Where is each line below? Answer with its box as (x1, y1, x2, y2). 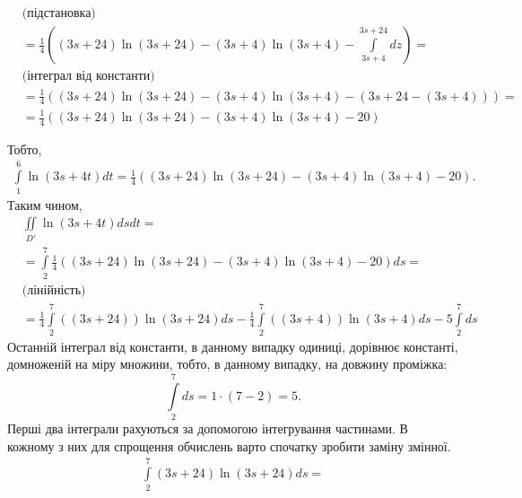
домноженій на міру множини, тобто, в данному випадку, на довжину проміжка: (7, 354, 448, 373)
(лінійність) (22, 284, 86, 297)
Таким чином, (7, 195, 83, 214)
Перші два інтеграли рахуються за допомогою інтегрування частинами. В (7, 419, 408, 438)
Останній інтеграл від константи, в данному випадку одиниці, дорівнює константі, (7, 336, 458, 355)
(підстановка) (22, 7, 96, 21)
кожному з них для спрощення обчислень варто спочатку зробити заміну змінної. (7, 436, 451, 455)
